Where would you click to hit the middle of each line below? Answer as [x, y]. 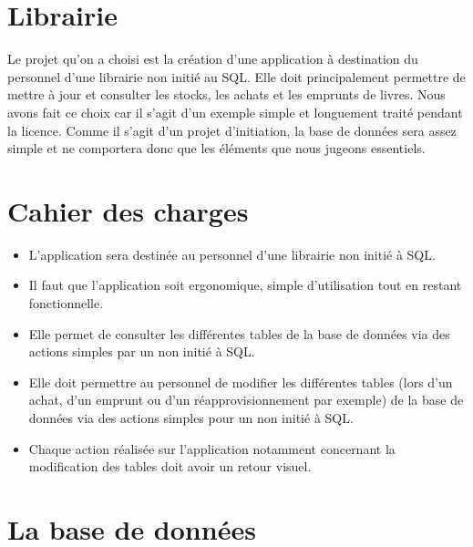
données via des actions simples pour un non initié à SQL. [191, 417]
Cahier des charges [128, 210]
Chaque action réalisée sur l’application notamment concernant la [212, 448]
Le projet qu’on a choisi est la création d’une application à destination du [213, 59]
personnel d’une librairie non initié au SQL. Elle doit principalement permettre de [236, 76]
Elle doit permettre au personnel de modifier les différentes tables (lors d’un [241, 382]
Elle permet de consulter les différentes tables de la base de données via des [239, 333]
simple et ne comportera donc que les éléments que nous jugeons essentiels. [216, 148]
